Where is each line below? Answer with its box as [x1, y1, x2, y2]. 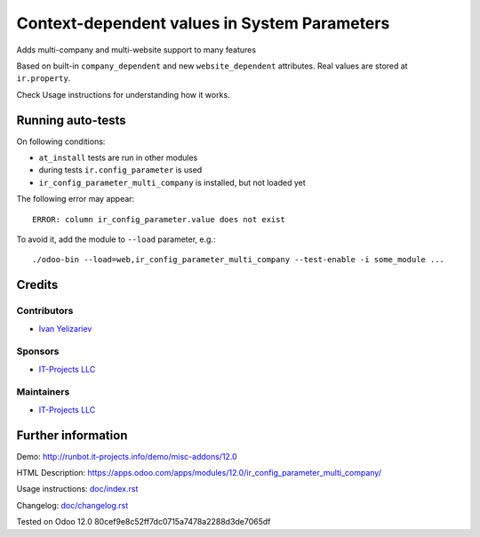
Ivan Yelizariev [38, 323, 92, 333]
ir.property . [16, 73, 71, 84]
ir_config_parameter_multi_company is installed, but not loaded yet [38, 177, 306, 188]
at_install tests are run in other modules [38, 152, 198, 164]
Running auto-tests [16, 112, 126, 128]
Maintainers [16, 386, 70, 398]
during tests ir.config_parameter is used [38, 164, 203, 175]
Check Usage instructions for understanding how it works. [16, 89, 230, 100]
